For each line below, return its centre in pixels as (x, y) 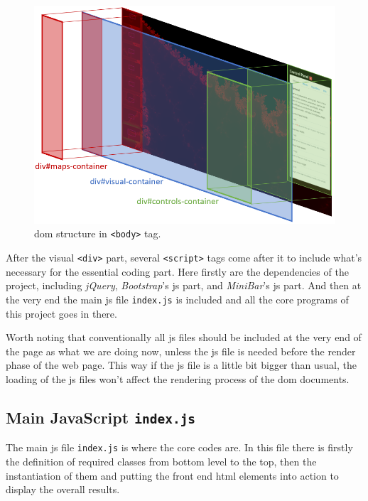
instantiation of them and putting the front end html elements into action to (172, 475)
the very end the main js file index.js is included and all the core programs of (177, 299)
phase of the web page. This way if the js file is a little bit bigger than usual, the (181, 365)
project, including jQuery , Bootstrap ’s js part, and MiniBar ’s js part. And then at (184, 285)
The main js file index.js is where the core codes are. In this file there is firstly (179, 447)
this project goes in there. (61, 313)
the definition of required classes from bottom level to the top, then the (161, 461)
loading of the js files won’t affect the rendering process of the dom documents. (178, 378)
